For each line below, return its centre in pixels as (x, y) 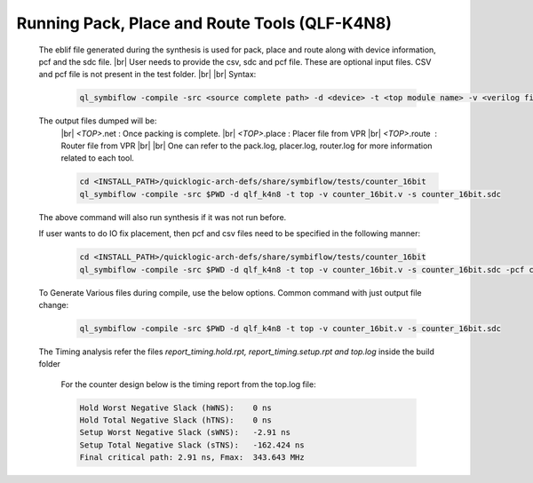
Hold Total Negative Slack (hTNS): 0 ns (176, 420)
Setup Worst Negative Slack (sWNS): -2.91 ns (185, 432)
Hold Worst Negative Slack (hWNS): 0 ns (176, 408)
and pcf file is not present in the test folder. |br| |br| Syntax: (147, 75)
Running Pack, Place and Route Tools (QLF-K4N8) (204, 23)
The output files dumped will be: (98, 121)
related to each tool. (98, 158)
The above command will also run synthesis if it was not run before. (163, 217)
